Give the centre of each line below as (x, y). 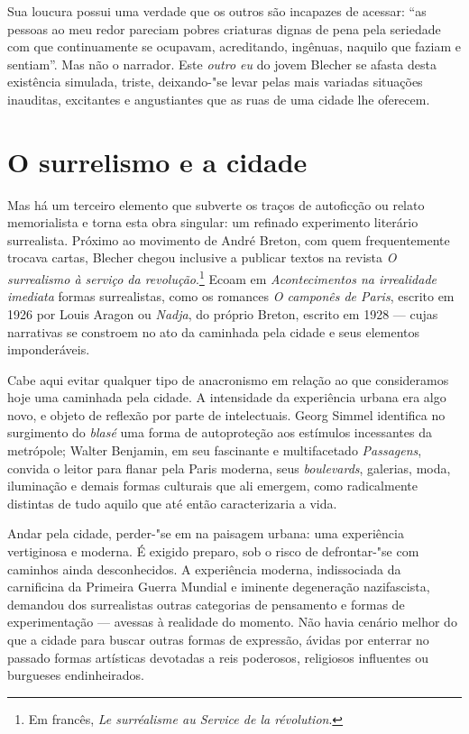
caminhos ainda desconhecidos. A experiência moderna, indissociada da (204, 569)
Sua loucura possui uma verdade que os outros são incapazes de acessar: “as (217, 11)
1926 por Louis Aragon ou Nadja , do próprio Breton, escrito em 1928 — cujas (223, 313)
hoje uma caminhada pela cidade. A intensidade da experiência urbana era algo (227, 397)
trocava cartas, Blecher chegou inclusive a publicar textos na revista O (202, 257)
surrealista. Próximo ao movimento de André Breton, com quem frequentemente (229, 239)
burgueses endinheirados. (76, 675)
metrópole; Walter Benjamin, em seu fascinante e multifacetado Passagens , (215, 450)
